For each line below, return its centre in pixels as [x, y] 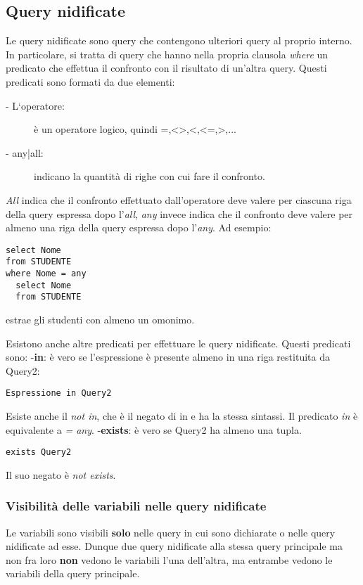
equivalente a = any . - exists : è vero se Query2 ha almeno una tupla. [154, 429]
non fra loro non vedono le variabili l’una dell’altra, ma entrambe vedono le [169, 559]
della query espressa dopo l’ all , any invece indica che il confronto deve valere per [179, 213]
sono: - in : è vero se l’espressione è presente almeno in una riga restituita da [168, 357]
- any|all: [25, 152]
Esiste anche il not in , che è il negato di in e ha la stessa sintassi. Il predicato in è [182, 416]
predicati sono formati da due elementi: [90, 81]
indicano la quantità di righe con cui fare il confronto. [149, 176]
